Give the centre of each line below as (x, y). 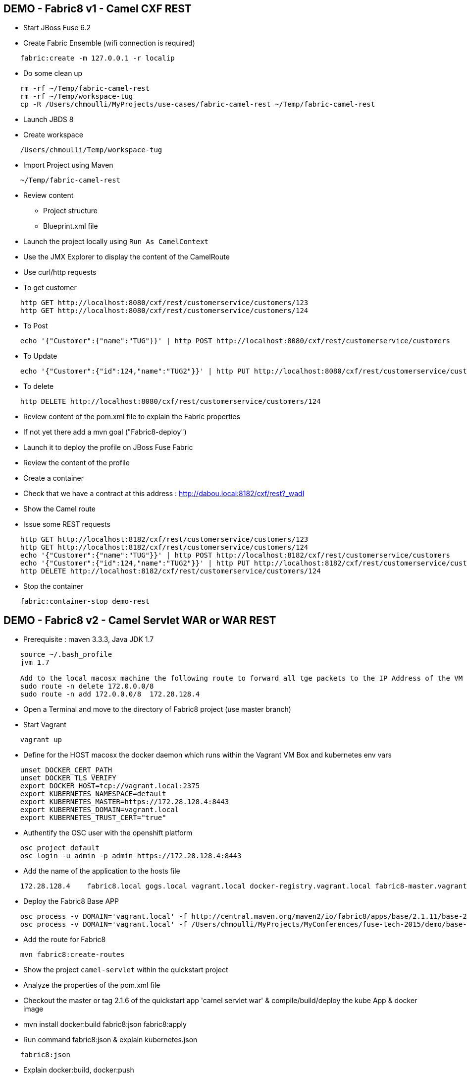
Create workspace (53, 135)
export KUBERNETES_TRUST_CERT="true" (93, 818)
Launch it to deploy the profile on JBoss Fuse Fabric (108, 447)
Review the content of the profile (77, 463)
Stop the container (53, 586)
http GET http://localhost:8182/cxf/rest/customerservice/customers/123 (164, 539)
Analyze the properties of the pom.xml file (92, 985)
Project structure (71, 211)
